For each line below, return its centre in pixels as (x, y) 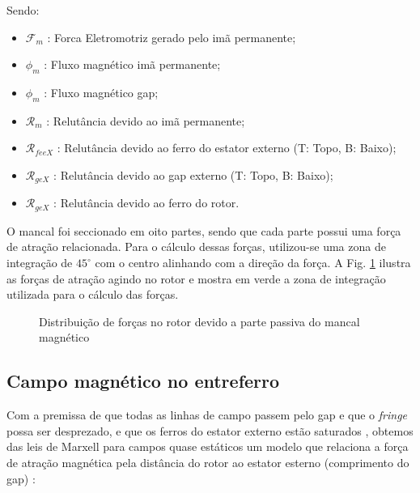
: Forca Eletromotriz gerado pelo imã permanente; (172, 37)
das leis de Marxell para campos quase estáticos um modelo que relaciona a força (208, 446)
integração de (40, 263)
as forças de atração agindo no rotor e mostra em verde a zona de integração (196, 278)
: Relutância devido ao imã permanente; (146, 120)
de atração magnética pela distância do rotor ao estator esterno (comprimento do (208, 463)
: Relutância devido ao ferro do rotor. (146, 203)
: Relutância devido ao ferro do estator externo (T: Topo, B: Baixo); (227, 148)
